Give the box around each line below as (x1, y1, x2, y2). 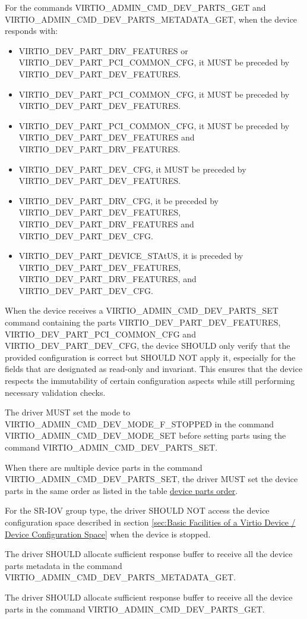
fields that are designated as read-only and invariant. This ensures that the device (5, 362, 303, 375)
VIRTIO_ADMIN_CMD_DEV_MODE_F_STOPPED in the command (5, 417, 274, 430)
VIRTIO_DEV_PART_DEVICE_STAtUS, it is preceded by (18, 249, 243, 262)
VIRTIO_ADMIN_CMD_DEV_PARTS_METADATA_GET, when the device (5, 12, 297, 25)
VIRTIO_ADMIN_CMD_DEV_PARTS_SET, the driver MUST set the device (5, 473, 298, 485)
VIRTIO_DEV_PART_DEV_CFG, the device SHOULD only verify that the (5, 339, 290, 352)
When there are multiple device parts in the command (5, 461, 202, 473)
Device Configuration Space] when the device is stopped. (5, 527, 211, 540)
